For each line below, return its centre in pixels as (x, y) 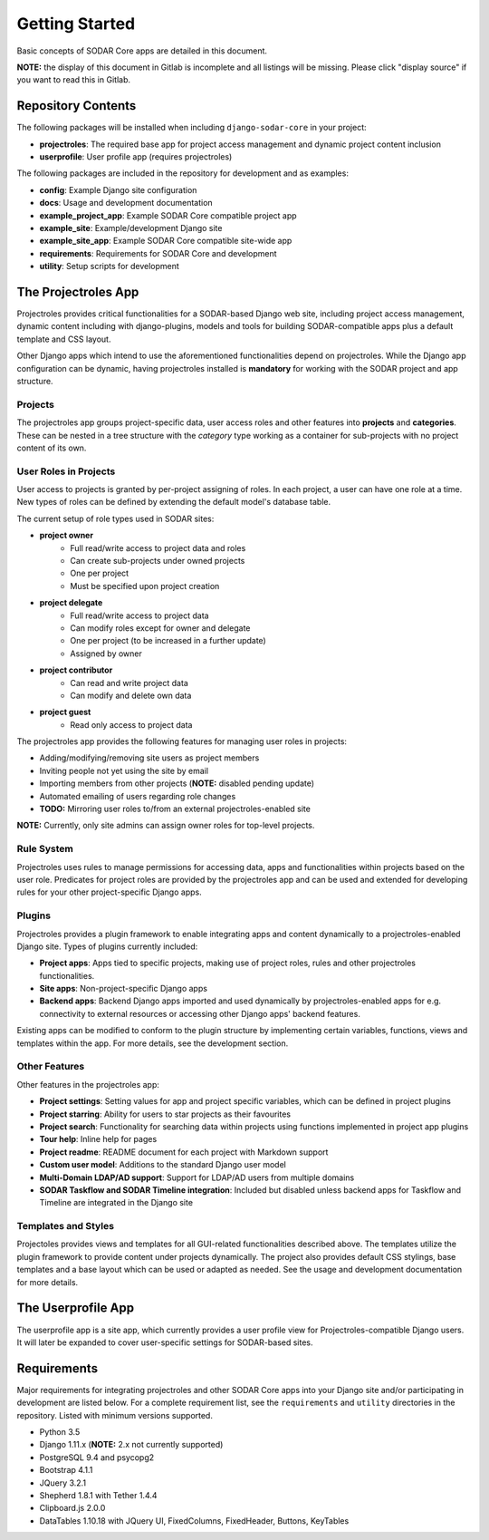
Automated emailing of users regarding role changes (138, 796)
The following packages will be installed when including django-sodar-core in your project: (192, 128)
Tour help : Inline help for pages (98, 1139)
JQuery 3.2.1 (62, 1483)
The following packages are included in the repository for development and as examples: (182, 173)
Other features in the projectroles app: (88, 1084)
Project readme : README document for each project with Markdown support (184, 1152)
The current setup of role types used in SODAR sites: (115, 518)
